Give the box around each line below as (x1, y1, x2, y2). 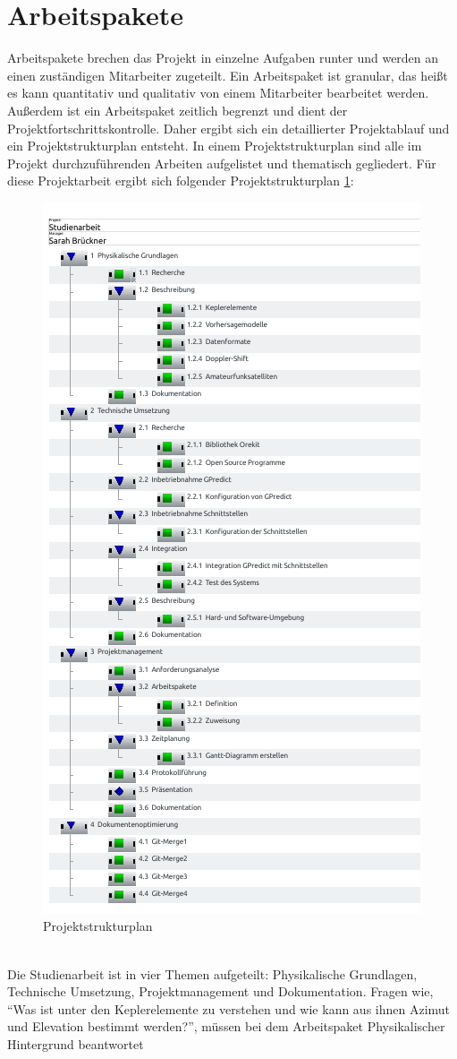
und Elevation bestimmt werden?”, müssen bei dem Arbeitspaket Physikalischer (7, 1017, 445, 1036)
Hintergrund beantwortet (7, 1035, 144, 1054)
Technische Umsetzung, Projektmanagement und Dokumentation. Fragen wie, (7, 982, 434, 1001)
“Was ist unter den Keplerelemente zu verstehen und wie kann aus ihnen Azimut (7, 999, 451, 1018)
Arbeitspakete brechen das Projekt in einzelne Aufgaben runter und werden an (7, 48, 439, 67)
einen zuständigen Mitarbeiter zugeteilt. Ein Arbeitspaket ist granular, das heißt (7, 65, 448, 84)
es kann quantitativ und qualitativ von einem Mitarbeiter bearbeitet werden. (7, 83, 429, 102)
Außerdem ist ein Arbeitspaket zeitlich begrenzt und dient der (7, 100, 348, 119)
